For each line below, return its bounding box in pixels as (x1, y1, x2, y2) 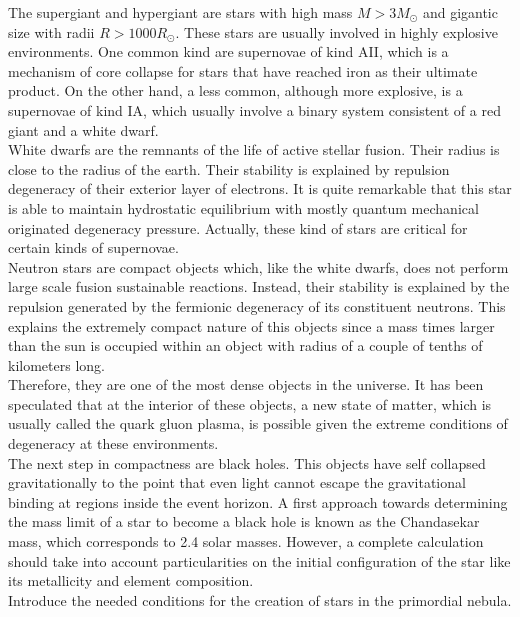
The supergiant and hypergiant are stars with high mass (8, 2, 353, 22)
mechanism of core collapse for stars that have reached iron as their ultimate (8, 60, 478, 81)
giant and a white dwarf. (8, 119, 159, 140)
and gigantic (422, 2, 498, 22)
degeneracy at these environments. (8, 433, 219, 454)
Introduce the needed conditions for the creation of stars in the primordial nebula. (8, 589, 512, 610)
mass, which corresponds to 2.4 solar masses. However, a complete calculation (8, 531, 484, 552)
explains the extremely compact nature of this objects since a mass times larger (8, 315, 495, 336)
